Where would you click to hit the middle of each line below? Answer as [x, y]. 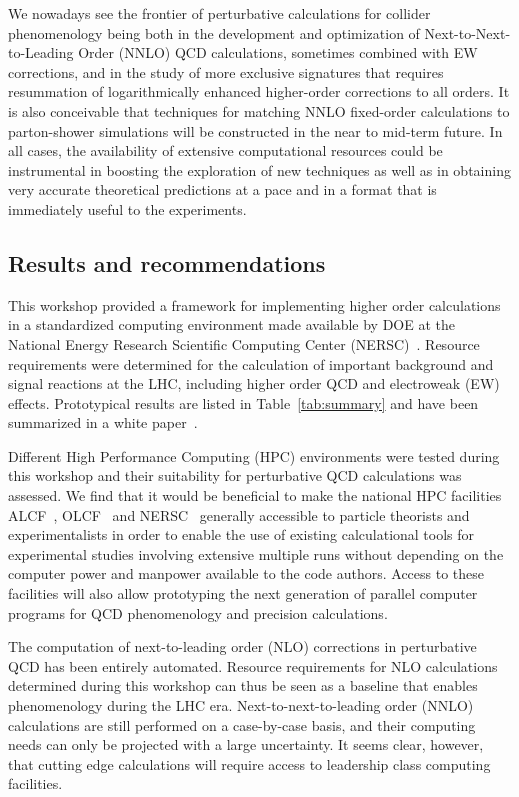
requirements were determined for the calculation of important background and [251, 363]
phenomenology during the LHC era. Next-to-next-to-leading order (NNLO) [241, 705]
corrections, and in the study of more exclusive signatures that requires [226, 71]
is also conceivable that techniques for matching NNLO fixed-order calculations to [259, 110]
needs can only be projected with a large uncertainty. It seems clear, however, [246, 744]
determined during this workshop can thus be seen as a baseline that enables [243, 685]
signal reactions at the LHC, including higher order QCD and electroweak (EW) [254, 383]
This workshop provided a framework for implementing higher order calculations [254, 304]
